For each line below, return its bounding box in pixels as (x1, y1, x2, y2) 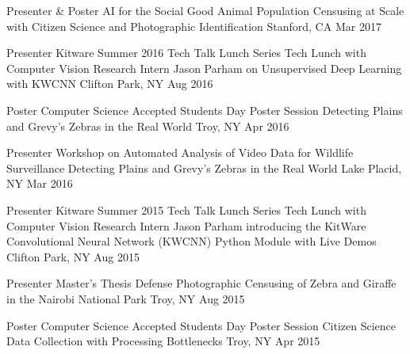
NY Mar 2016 (6, 175, 73, 192)
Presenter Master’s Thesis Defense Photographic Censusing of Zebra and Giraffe (6, 275, 397, 291)
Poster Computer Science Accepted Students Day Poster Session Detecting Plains (6, 101, 403, 118)
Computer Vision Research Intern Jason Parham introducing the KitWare (6, 217, 366, 234)
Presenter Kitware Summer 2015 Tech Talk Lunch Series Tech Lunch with (6, 201, 366, 218)
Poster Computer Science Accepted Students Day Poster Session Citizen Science (6, 317, 397, 333)
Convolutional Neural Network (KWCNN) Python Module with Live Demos (6, 233, 377, 249)
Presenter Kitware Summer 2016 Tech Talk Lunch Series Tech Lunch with (6, 44, 366, 61)
